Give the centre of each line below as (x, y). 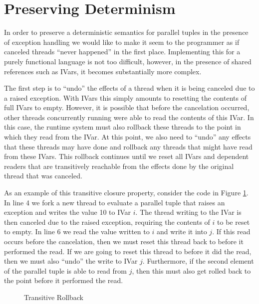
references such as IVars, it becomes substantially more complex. (103, 71)
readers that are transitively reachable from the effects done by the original (119, 166)
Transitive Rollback (54, 297)
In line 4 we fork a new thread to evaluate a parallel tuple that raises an (115, 202)
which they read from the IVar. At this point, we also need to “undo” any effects (128, 137)
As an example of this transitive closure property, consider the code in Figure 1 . (126, 193)
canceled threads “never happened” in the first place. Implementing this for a (122, 52)
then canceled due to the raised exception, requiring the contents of (107, 222)
